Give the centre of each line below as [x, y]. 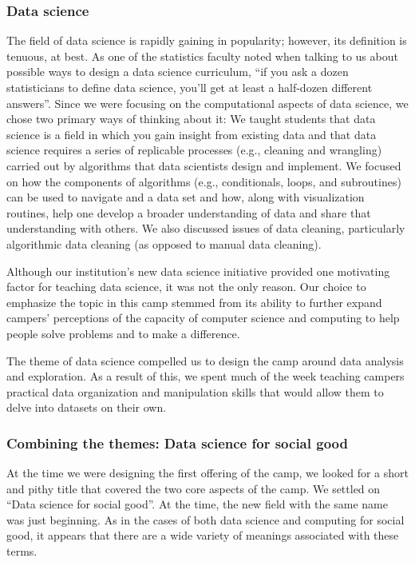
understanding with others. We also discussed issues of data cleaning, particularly [206, 228]
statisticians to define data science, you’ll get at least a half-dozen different [190, 87]
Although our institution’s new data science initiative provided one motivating [198, 271]
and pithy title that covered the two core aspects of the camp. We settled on [194, 488]
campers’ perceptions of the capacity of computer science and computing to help [203, 318]
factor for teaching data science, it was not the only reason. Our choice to [186, 287]
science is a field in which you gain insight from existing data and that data [192, 134]
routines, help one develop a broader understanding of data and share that [189, 212]
